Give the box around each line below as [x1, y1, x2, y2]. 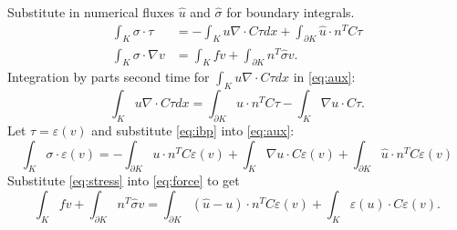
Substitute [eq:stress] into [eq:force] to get [7, 171, 240, 190]
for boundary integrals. [226, 3, 355, 21]
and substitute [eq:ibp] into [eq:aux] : [91, 121, 295, 139]
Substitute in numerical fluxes [7, 3, 174, 21]
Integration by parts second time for [7, 67, 210, 86]
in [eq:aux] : [293, 67, 356, 86]
